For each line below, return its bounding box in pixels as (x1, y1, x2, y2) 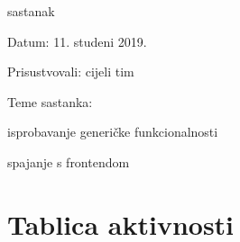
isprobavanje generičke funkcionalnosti (7, 122, 218, 141)
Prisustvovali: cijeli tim (7, 62, 134, 81)
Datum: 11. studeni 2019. (7, 31, 147, 50)
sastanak (7, 2, 55, 20)
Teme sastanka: (7, 92, 93, 111)
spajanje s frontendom (7, 152, 130, 171)
